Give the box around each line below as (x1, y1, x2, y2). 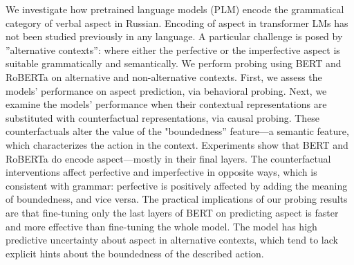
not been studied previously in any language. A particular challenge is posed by (6, 29, 343, 44)
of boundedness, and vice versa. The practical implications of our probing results (6, 192, 348, 206)
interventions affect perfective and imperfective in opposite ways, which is (6, 165, 317, 179)
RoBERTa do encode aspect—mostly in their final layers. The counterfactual (6, 151, 331, 165)
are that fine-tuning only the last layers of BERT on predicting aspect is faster (6, 205, 339, 219)
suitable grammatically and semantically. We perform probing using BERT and (6, 56, 342, 71)
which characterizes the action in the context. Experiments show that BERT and (6, 137, 348, 152)
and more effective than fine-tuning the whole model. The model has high (6, 219, 317, 233)
